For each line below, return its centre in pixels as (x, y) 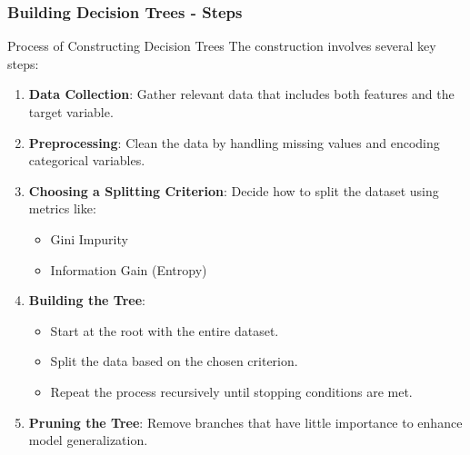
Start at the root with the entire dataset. (165, 330)
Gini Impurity (89, 238)
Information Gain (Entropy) (129, 269)
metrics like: (62, 208)
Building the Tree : (87, 300)
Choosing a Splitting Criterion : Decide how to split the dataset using (234, 190)
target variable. (71, 112)
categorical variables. (87, 160)
